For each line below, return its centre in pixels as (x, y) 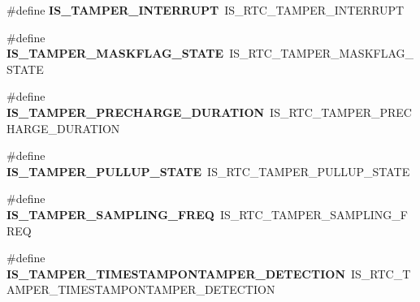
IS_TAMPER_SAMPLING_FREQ (110, 214)
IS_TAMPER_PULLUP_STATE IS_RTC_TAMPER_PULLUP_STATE (208, 171)
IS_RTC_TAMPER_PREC (341, 112)
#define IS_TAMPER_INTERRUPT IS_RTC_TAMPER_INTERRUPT (206, 10)
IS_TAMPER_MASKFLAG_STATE (115, 53)
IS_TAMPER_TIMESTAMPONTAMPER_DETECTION (176, 273)
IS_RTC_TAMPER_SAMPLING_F (314, 214)
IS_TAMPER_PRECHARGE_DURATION (136, 112)
